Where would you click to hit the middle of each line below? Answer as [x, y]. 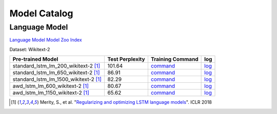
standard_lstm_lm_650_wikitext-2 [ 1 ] [56, 73]
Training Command [174, 59]
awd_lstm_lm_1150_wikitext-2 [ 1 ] [51, 93]
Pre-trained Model [35, 59]
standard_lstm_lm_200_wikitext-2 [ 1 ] [56, 66]
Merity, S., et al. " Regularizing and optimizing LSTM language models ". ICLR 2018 [126, 102]
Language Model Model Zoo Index [46, 40]
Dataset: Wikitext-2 [30, 49]
